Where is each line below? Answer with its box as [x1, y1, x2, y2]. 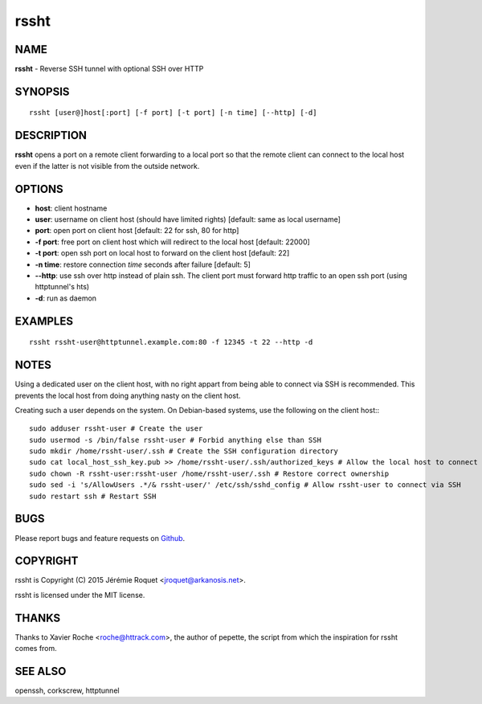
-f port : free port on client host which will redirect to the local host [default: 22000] [35, 237, 311, 247]
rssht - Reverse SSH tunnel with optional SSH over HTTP [14, 64, 204, 74]
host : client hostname [35, 203, 108, 213]
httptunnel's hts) [35, 282, 90, 292]
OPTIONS [14, 182, 63, 196]
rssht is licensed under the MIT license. [14, 590, 145, 600]
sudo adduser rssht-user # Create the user [29, 424, 203, 433]
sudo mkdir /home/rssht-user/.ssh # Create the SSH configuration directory [29, 447, 339, 456]
